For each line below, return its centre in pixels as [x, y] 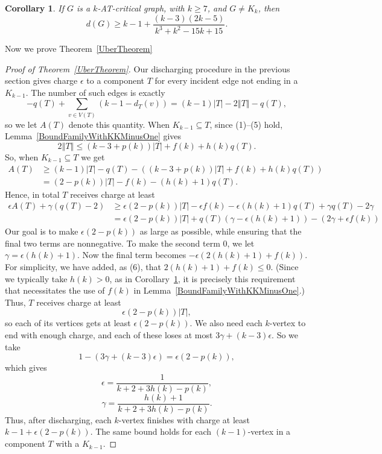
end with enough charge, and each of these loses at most [109, 334]
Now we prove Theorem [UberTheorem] [79, 48]
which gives [26, 367]
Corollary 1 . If [34, 8]
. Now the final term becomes [132, 255]
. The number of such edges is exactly [95, 92]
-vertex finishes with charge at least [184, 419]
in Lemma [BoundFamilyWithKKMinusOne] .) [219, 290]
